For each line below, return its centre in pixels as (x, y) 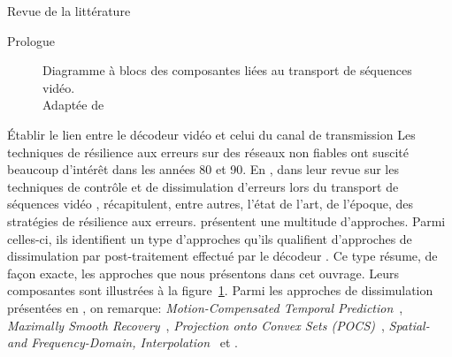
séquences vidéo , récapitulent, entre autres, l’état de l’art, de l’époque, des (210, 204)
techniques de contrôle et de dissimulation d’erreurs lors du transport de (203, 186)
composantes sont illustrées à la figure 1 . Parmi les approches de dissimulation (220, 290)
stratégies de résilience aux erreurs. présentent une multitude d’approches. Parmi (226, 220)
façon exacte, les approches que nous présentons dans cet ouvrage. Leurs (203, 273)
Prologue (31, 40)
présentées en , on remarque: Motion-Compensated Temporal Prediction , (205, 307)
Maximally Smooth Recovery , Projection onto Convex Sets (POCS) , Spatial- (218, 325)
